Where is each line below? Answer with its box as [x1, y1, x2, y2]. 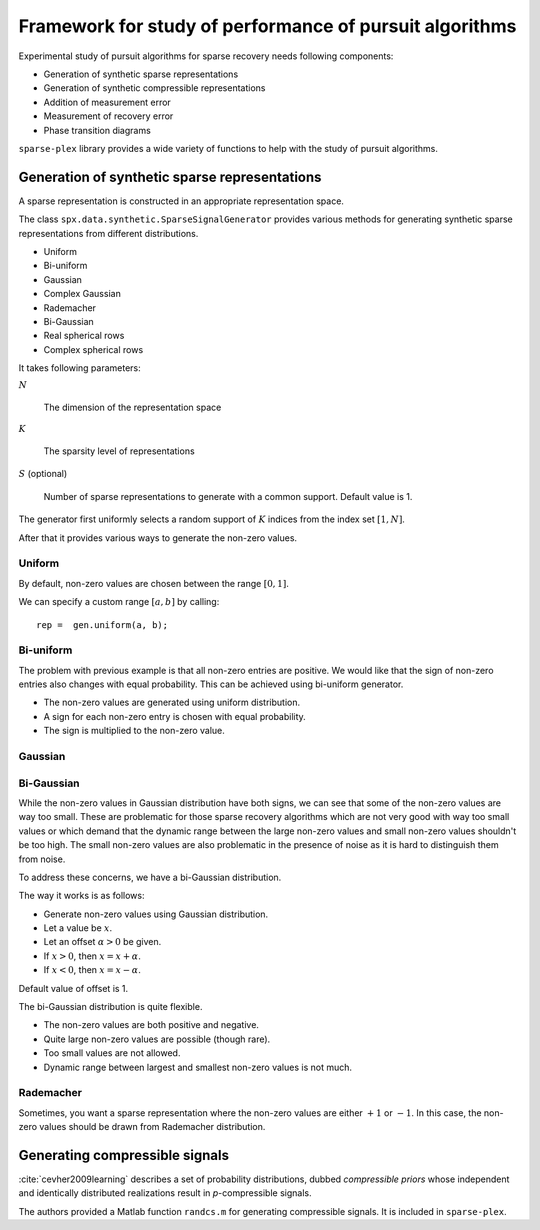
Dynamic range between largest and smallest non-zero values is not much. [43, 1061, 353, 1073]
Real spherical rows [43, 330, 125, 342]
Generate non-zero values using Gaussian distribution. [43, 908, 269, 920]
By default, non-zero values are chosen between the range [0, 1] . [18, 577, 289, 589]
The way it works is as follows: [18, 890, 145, 902]
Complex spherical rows [43, 343, 144, 355]
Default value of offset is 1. [18, 982, 129, 994]
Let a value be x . [43, 922, 113, 934]
